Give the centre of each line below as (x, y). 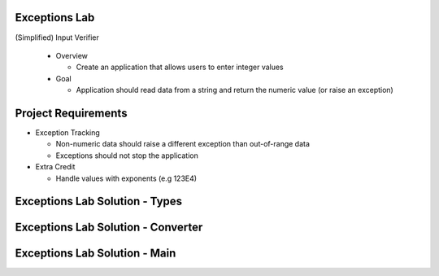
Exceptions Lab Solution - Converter (109, 228)
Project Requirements (71, 113)
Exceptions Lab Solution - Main (96, 254)
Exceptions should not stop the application (127, 156)
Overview (72, 55)
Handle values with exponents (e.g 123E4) (126, 178)
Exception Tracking (68, 132)
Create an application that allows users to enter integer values (180, 67)
